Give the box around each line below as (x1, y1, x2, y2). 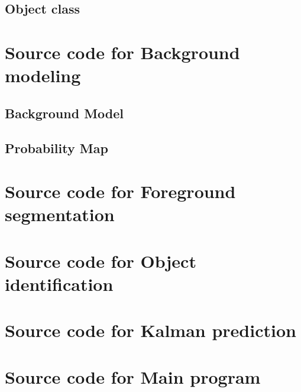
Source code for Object (5, 248, 196, 273)
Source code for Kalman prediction (5, 318, 296, 342)
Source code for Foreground (5, 179, 236, 203)
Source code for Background (5, 40, 240, 64)
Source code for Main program (5, 364, 261, 388)
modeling (5, 63, 81, 88)
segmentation (5, 202, 115, 226)
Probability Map (5, 138, 108, 157)
